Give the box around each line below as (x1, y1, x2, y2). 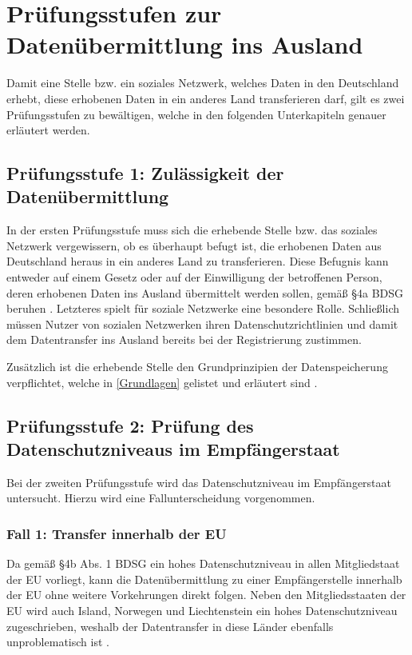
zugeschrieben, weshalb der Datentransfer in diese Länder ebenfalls (6, 617, 334, 634)
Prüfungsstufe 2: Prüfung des (6, 413, 254, 437)
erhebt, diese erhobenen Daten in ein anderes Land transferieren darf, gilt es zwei (6, 90, 405, 106)
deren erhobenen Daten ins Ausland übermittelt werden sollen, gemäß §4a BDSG (6, 284, 404, 301)
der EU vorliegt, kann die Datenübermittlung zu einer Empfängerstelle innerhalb (6, 570, 402, 587)
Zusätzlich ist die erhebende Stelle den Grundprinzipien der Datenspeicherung (6, 358, 388, 375)
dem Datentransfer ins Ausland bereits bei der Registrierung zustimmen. (6, 331, 362, 348)
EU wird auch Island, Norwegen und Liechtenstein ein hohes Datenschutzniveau (6, 602, 398, 618)
